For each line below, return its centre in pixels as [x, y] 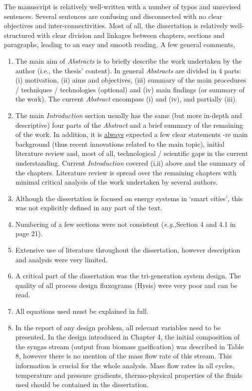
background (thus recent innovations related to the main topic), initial [120, 144]
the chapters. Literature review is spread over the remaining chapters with [126, 172]
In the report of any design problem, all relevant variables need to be [118, 327]
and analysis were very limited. [61, 259]
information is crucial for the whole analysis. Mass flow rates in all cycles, [125, 365]
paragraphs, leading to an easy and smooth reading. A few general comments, [120, 44]
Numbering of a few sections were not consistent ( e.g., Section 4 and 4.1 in [126, 224]
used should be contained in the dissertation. [82, 384]
